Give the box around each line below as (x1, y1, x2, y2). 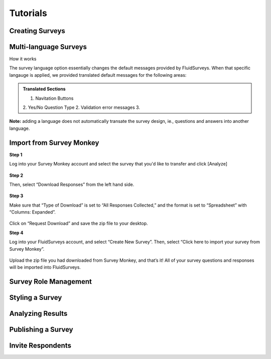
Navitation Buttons (35, 95, 74, 101)
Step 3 (9, 193, 24, 199)
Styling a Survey (9, 293, 62, 302)
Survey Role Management (9, 277, 92, 286)
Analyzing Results (9, 309, 68, 318)
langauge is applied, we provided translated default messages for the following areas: (9, 72, 187, 78)
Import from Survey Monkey (9, 138, 99, 147)
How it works (9, 56, 37, 62)
